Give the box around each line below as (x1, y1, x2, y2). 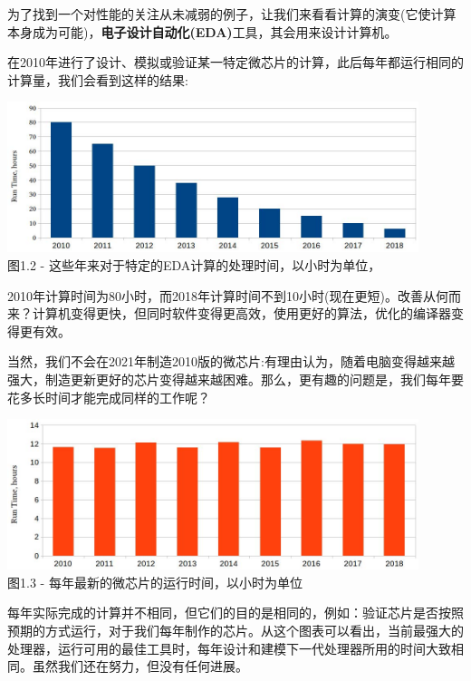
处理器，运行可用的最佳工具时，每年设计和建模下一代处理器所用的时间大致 (7, 638, 451, 657)
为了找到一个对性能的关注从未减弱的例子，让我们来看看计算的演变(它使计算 (7, 5, 457, 23)
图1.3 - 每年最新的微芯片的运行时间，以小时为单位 (7, 572, 303, 591)
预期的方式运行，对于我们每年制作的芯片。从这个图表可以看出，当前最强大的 (7, 621, 464, 640)
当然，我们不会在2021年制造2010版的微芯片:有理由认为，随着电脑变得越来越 (7, 352, 455, 371)
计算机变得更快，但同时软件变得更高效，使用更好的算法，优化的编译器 (32, 304, 451, 323)
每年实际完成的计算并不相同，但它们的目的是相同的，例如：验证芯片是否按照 (7, 603, 464, 622)
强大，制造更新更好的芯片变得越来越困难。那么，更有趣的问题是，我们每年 (7, 369, 451, 388)
